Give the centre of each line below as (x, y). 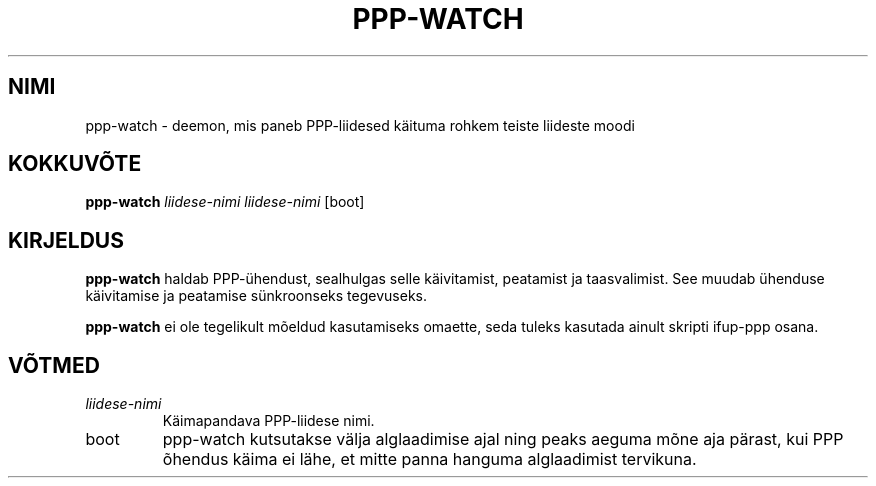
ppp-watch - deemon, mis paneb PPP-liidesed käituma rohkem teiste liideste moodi (360, 125)
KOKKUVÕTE (75, 164)
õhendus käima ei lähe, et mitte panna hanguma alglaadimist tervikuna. (429, 459)
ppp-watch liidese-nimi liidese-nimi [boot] (225, 202)
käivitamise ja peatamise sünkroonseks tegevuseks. (256, 296)
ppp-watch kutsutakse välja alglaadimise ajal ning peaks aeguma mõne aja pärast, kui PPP (503, 439)
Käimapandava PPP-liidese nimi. (268, 421)
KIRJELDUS (66, 240)
